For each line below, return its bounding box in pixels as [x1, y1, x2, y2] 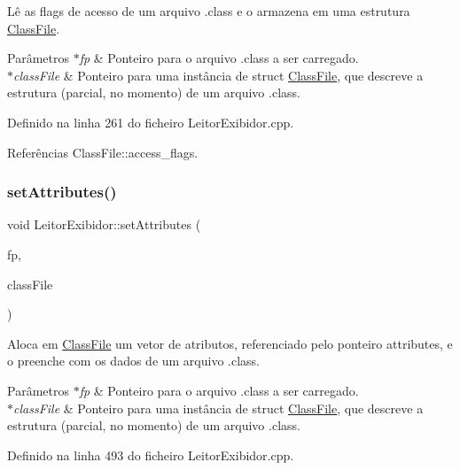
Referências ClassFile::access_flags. [7, 143, 199, 161]
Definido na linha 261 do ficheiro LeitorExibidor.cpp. [7, 112, 294, 131]
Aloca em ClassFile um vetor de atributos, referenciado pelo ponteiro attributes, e [7, 334, 453, 352]
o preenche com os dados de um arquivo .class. [7, 351, 261, 370]
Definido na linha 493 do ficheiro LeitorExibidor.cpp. [7, 445, 294, 464]
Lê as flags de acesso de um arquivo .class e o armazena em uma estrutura [7, 2, 410, 19]
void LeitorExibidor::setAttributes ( [7, 215, 201, 234]
